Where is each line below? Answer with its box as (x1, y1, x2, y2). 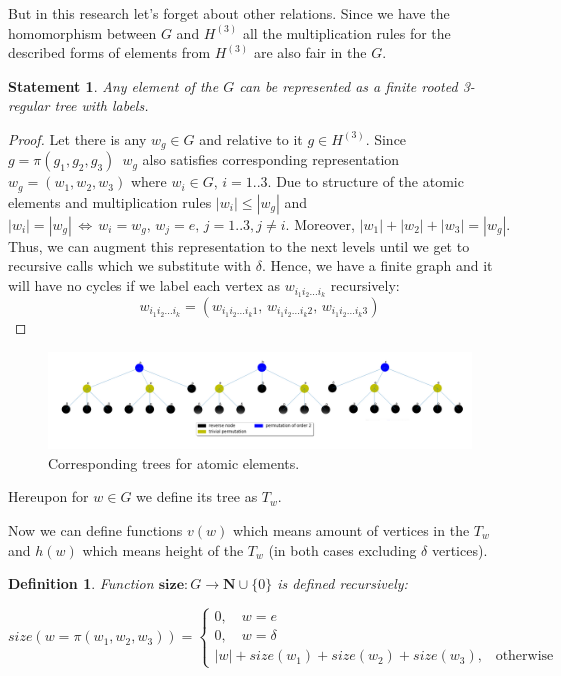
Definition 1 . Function (8, 573, 154, 594)
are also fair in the (253, 42, 367, 63)
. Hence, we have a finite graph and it (261, 255, 493, 276)
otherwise (495, 649, 554, 664)
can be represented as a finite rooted (239, 75, 458, 96)
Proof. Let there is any (8, 128, 147, 149)
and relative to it (199, 128, 303, 149)
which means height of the (82, 539, 244, 560)
